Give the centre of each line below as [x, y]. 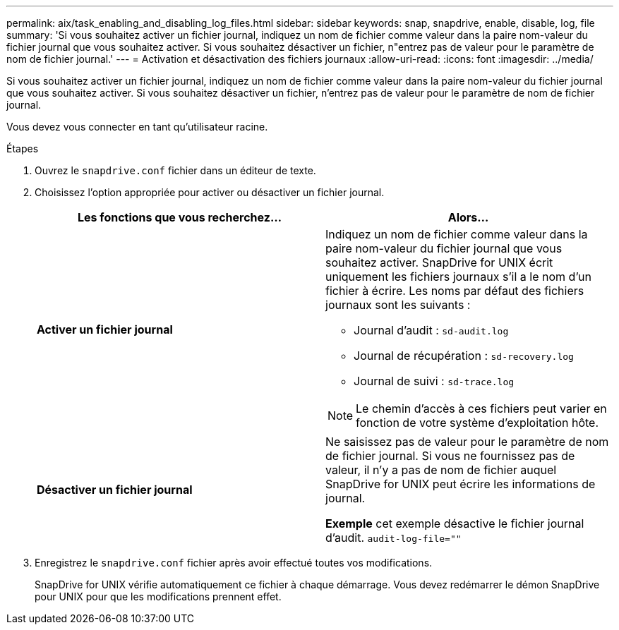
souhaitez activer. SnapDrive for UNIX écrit [439, 262]
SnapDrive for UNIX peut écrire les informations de [461, 484]
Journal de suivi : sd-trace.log [434, 381]
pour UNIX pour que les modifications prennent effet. [158, 596]
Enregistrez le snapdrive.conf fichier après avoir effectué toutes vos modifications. [234, 563]
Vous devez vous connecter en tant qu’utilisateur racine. [137, 127]
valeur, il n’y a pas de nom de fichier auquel [441, 470]
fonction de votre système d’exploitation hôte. [477, 423]
